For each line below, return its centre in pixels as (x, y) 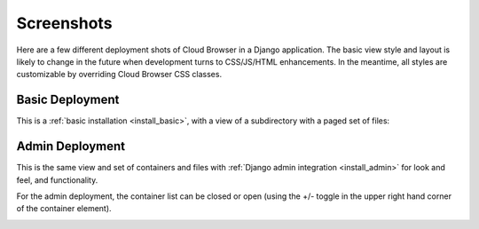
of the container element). (64, 209)
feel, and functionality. (57, 180)
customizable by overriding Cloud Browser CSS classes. (119, 75)
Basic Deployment (68, 100)
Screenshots (64, 23)
